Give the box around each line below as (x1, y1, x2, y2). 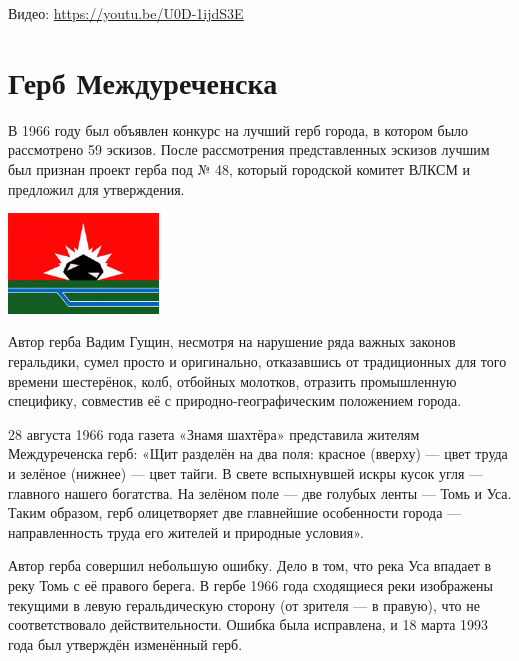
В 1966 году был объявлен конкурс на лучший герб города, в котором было (8, 119, 469, 140)
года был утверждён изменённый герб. (8, 633, 243, 654)
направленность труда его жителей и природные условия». (8, 521, 364, 542)
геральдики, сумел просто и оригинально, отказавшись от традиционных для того (8, 351, 507, 372)
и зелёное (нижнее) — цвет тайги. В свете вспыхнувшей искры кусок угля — (8, 463, 484, 484)
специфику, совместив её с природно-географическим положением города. (8, 390, 462, 411)
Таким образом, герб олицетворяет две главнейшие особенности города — (8, 502, 462, 523)
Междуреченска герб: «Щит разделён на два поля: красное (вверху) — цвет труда (8, 443, 508, 464)
